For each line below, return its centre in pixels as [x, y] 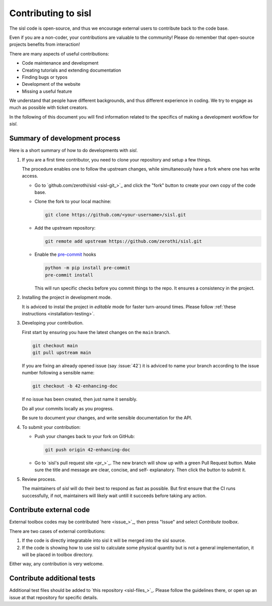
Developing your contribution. [53, 323]
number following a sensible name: [58, 373]
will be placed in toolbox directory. [57, 555]
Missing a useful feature [47, 91]
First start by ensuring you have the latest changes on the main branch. [96, 332]
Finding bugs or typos [45, 77]
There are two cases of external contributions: [57, 531]
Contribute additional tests [52, 579]
